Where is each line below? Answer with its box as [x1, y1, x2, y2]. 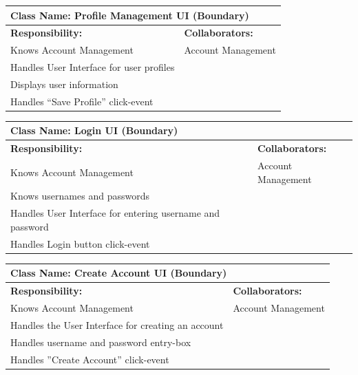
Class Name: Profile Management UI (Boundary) [10, 8, 249, 22]
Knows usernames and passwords [10, 189, 149, 203]
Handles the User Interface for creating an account [10, 317, 224, 332]
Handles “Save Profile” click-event [10, 94, 154, 108]
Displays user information [10, 76, 118, 91]
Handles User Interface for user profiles [10, 60, 175, 74]
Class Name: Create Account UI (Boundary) [10, 266, 227, 280]
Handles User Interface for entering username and [10, 206, 220, 220]
